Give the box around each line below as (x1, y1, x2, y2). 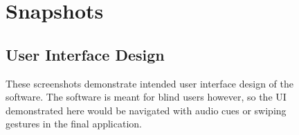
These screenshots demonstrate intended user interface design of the (6, 76, 293, 90)
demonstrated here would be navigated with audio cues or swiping (6, 103, 287, 117)
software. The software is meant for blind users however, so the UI (6, 90, 287, 104)
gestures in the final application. (6, 116, 142, 131)
